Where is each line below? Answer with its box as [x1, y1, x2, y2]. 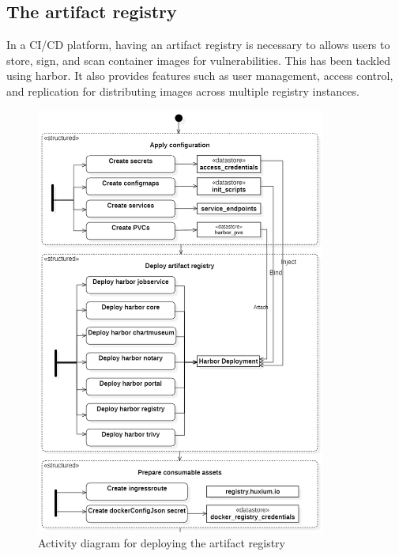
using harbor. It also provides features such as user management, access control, [6, 67, 393, 84]
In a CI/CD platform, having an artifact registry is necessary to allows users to [6, 36, 390, 53]
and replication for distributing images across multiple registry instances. [6, 82, 359, 99]
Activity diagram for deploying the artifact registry [38, 535, 285, 551]
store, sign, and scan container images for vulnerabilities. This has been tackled [6, 51, 391, 68]
